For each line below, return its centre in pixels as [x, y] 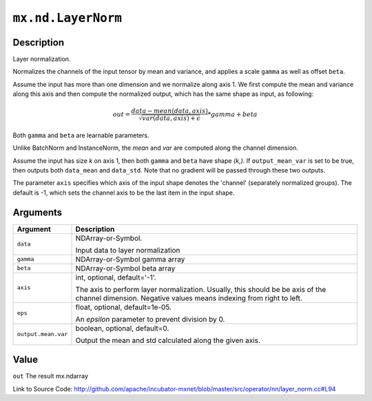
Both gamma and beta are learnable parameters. [81, 135]
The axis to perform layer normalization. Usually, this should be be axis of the [201, 289]
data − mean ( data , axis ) [169, 111]
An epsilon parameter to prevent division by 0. [150, 319]
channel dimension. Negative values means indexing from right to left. [189, 298]
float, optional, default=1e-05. [124, 307]
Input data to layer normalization [128, 250]
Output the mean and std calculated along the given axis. [168, 340]
